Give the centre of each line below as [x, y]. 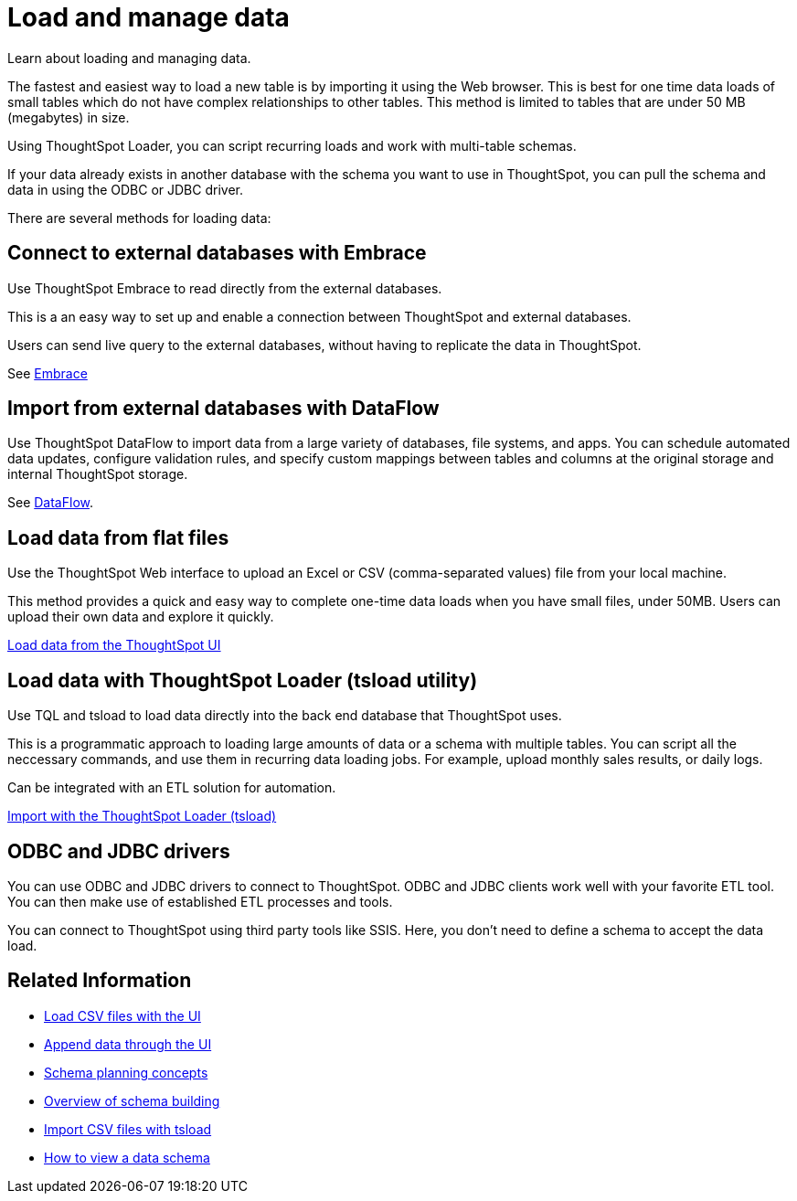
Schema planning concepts [126, 1072]
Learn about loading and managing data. [129, 58]
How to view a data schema [127, 1157]
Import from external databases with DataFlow [223, 409]
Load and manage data [149, 17]
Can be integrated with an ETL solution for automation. [172, 788]
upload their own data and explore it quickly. [141, 617]
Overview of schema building [132, 1100]
